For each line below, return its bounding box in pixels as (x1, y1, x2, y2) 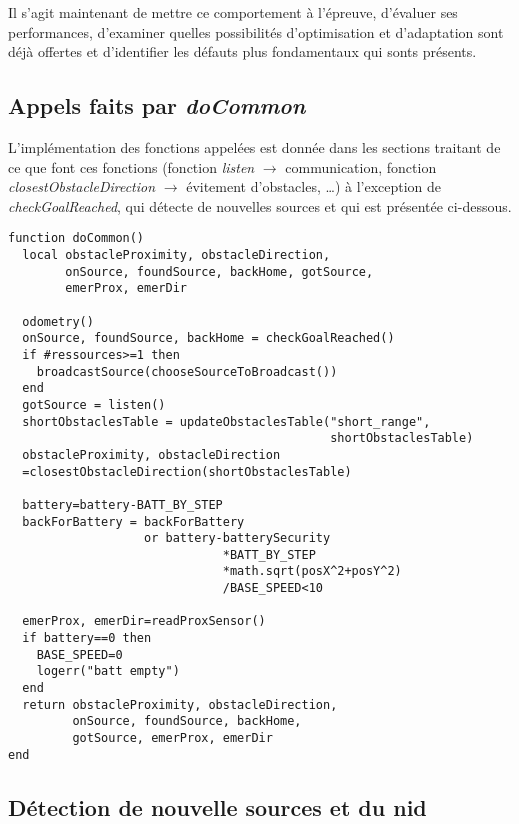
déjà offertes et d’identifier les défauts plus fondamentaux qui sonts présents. (8, 41, 477, 62)
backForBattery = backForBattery (22, 514, 245, 529)
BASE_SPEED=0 (36, 647, 123, 662)
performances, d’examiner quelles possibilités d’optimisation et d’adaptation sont (8, 21, 504, 42)
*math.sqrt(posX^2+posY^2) (222, 564, 402, 579)
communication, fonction (285, 156, 437, 177)
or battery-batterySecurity (144, 531, 331, 546)
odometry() (22, 314, 94, 329)
